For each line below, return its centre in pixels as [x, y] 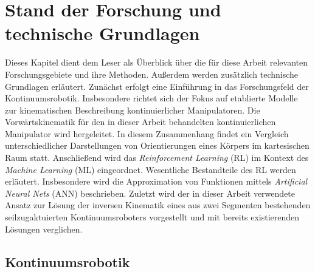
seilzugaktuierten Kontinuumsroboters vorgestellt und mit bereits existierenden [152, 217]
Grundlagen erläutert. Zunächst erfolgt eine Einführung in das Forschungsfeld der [157, 86]
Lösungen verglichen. [44, 229]
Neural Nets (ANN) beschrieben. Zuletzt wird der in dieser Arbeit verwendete [150, 193]
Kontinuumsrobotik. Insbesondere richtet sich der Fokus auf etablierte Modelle [151, 98]
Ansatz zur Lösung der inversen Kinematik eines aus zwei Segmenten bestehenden [158, 205]
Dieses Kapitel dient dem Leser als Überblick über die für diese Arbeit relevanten [156, 62]
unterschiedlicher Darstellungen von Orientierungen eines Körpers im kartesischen [157, 145]
